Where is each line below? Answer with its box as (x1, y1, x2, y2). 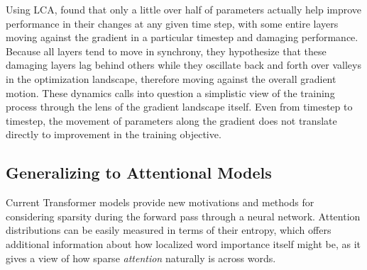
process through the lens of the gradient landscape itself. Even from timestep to (6, 99, 353, 114)
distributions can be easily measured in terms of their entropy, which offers (6, 223, 332, 237)
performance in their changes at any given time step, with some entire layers (6, 16, 339, 30)
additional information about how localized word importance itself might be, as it (6, 236, 361, 251)
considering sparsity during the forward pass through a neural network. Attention (6, 208, 361, 223)
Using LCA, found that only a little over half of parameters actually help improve (6, 2, 362, 16)
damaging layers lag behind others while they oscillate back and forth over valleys (6, 57, 361, 72)
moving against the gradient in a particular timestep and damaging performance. (6, 30, 358, 45)
